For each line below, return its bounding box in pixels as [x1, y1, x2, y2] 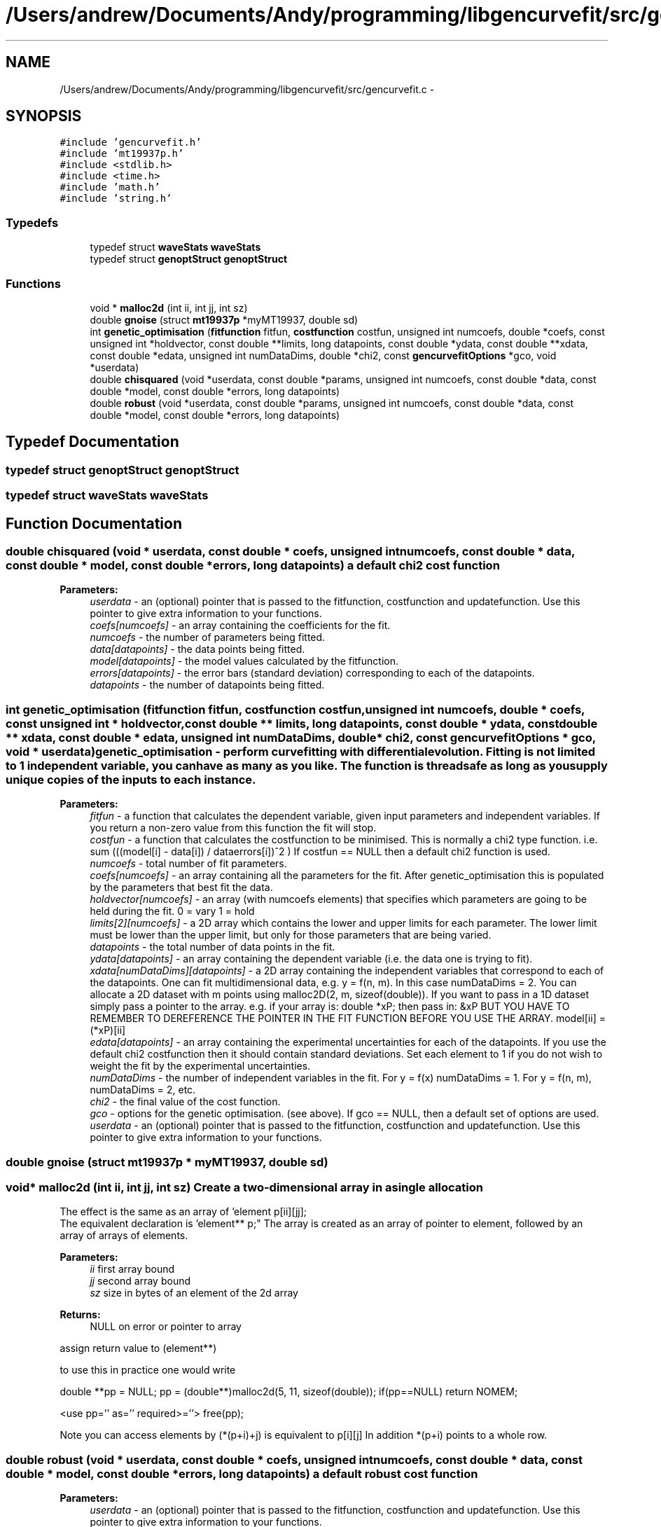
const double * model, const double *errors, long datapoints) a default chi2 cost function [6, 558, 500, 572]
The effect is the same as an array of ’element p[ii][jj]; [60, 1205, 307, 1218]
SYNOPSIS [6, 107, 82, 125]
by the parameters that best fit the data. [90, 881, 273, 894]
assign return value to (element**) [60, 1342, 217, 1355]
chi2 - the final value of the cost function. [90, 1096, 281, 1108]
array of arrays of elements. [60, 1229, 188, 1242]
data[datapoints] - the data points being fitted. [90, 643, 305, 656]
